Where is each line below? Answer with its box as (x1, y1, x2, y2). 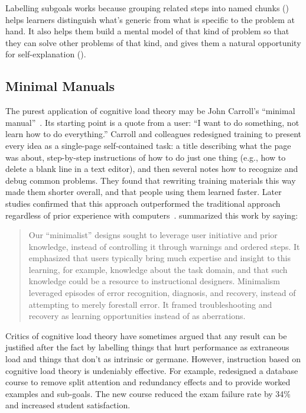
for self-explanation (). (5, 48, 86, 60)
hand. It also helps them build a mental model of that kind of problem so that (5, 25, 289, 37)
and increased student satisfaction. (5, 399, 131, 411)
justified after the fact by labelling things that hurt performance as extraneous (5, 341, 289, 353)
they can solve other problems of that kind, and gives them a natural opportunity (5, 36, 301, 48)
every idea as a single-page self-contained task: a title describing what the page (5, 139, 291, 151)
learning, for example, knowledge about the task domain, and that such (28, 263, 288, 275)
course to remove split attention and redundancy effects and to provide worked (5, 376, 291, 388)
